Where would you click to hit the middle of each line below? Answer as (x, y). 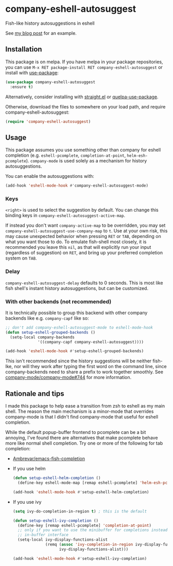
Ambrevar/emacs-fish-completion (49, 459)
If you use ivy (27, 502)
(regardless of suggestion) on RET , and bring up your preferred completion (84, 253)
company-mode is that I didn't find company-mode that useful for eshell (82, 417)
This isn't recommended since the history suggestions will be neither (79, 361)
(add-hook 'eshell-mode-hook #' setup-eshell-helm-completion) (81, 492)
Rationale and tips (35, 394)
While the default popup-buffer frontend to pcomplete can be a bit (76, 432)
